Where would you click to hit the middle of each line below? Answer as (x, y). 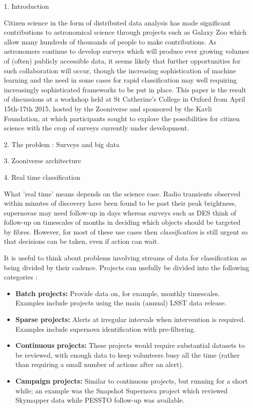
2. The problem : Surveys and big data (62, 144)
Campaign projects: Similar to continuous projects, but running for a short (132, 381)
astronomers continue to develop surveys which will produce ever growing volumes (127, 51)
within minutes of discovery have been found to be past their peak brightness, (120, 203)
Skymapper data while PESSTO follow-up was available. (100, 400)
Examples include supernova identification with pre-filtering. (106, 329)
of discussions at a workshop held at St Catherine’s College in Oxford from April (125, 99)
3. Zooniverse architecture (43, 161)
